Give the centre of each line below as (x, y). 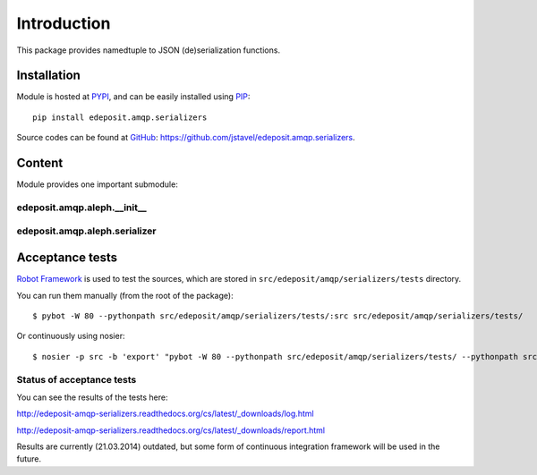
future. (29, 459)
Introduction (64, 23)
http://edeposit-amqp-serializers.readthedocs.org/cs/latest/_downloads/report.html (171, 430)
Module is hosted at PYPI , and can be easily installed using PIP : (133, 97)
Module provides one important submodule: (97, 184)
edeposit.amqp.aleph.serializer (86, 231)
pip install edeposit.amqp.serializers (120, 117)
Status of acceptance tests (77, 379)
